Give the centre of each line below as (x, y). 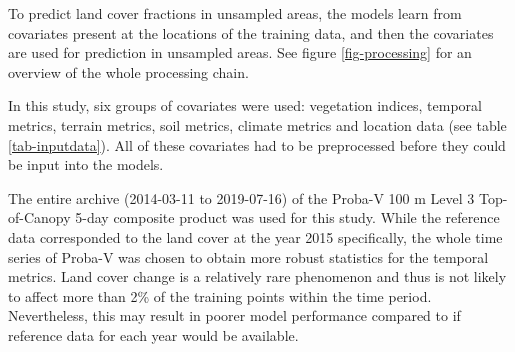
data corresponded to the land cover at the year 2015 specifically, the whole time (255, 236)
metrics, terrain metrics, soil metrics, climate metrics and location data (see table (257, 124)
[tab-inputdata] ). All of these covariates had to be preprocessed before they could (257, 144)
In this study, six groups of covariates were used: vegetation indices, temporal (245, 105)
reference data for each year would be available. (153, 334)
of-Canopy (39, 217)
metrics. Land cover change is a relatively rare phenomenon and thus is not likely (257, 276)
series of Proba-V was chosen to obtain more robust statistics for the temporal (248, 256)
